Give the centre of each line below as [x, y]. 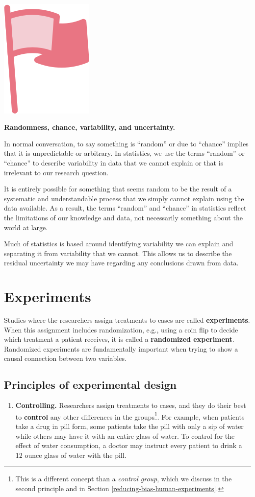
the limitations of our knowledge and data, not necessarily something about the [123, 217]
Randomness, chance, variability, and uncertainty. [90, 127]
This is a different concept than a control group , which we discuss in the [124, 479]
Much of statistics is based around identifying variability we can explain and [119, 244]
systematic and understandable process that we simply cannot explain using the [124, 198]
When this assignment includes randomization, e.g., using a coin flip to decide [121, 329]
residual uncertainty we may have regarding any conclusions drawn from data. [121, 263]
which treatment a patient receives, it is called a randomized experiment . [119, 339]
